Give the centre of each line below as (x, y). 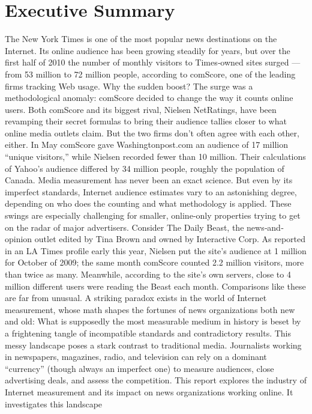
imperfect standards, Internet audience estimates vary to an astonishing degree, (151, 191)
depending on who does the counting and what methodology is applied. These (148, 203)
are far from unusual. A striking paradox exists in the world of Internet (136, 298)
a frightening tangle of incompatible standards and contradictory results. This (148, 333)
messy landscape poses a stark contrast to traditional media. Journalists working (153, 345)
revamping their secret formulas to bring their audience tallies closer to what (146, 121)
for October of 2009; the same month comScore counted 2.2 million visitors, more (154, 262)
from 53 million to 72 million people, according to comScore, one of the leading (150, 74)
